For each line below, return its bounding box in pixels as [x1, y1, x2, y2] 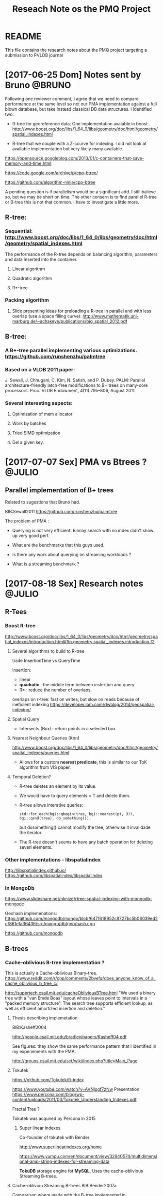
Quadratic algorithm [12, 275, 52, 281]
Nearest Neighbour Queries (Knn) [12, 735, 80, 741]
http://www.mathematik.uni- [82, 313, 139, 319]
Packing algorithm [5, 297, 49, 303]
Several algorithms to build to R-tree [12, 648, 85, 654]
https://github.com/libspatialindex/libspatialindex [5, 872, 103, 878]
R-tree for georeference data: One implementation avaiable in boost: [12, 120, 149, 126]
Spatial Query [12, 716, 40, 722]
